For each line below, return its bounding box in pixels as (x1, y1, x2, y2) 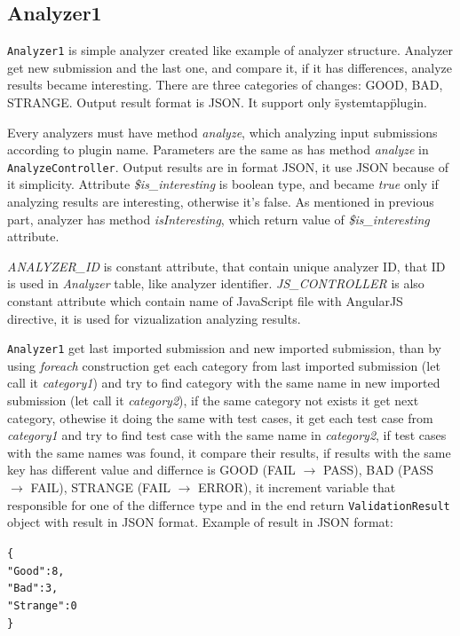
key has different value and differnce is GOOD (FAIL (7, 460, 296, 479)
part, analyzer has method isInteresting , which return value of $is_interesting (7, 209, 430, 228)
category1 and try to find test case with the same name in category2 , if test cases (7, 426, 447, 444)
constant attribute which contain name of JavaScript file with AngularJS (7, 292, 403, 310)
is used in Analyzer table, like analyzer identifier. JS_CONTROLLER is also (7, 274, 424, 293)
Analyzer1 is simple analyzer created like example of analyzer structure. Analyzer (7, 41, 453, 59)
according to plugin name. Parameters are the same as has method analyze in (7, 140, 429, 159)
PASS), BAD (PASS (322, 460, 434, 479)
